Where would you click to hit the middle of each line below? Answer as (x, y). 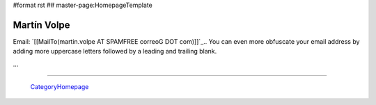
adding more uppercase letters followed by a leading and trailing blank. (115, 51)
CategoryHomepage (60, 87)
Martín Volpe (41, 25)
